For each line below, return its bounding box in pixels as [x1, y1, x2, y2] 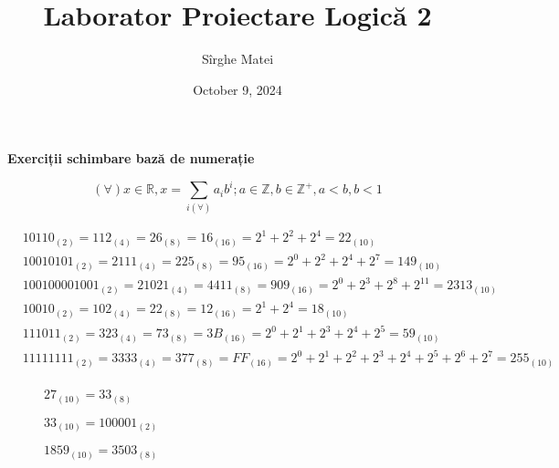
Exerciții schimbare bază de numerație [7, 149, 255, 168]
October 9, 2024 [193, 79, 282, 99]
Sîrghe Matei [201, 49, 274, 68]
